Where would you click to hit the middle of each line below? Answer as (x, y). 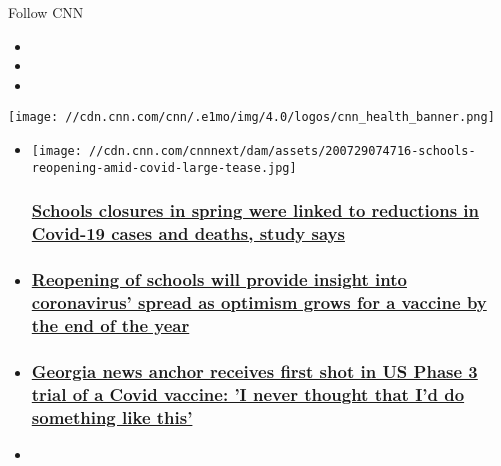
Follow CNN (46, 12)
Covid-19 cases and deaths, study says (188, 233)
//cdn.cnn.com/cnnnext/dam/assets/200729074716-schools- (282, 151)
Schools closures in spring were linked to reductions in (255, 210)
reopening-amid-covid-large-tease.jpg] (164, 167)
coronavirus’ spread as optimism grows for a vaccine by (259, 301)
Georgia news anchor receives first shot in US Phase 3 (254, 370)
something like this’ (112, 416)
